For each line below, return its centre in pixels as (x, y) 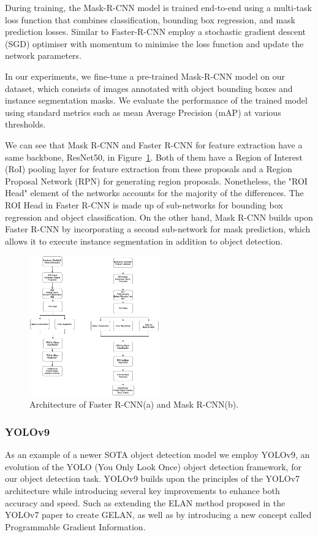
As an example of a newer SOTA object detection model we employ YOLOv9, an (157, 455)
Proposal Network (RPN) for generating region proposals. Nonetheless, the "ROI (156, 181)
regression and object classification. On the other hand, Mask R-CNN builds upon (159, 217)
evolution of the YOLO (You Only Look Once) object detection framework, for (153, 466)
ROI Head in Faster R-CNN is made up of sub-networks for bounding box (144, 204)
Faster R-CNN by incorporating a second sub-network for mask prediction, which (158, 229)
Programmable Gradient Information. (75, 526)
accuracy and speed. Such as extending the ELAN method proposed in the (145, 502)
